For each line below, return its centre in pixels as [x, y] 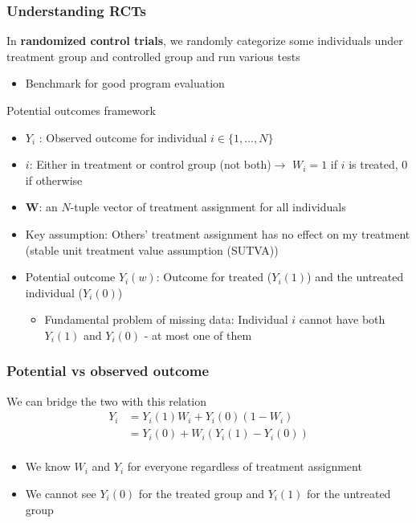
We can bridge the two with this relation [107, 400]
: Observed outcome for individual [123, 137]
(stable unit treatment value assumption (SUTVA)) [152, 249]
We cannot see [61, 494]
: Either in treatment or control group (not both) [150, 164]
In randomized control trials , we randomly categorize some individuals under [205, 41]
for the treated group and [201, 494]
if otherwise [54, 180]
